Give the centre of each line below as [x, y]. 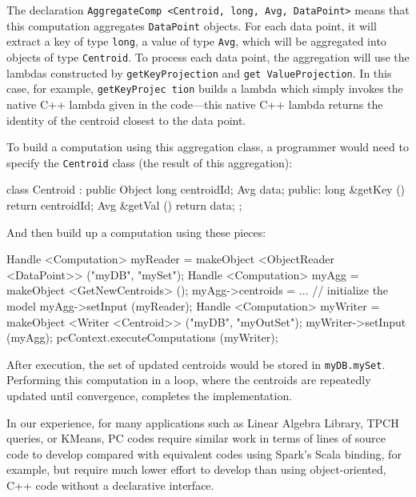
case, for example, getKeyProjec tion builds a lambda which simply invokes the [205, 88]
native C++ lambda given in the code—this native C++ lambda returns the [195, 104]
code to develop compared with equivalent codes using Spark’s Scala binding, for [204, 453]
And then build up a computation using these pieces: [136, 232]
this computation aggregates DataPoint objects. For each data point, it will [192, 25]
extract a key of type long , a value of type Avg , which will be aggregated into [196, 41]
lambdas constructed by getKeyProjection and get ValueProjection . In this [199, 72]
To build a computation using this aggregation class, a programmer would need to [208, 147]
